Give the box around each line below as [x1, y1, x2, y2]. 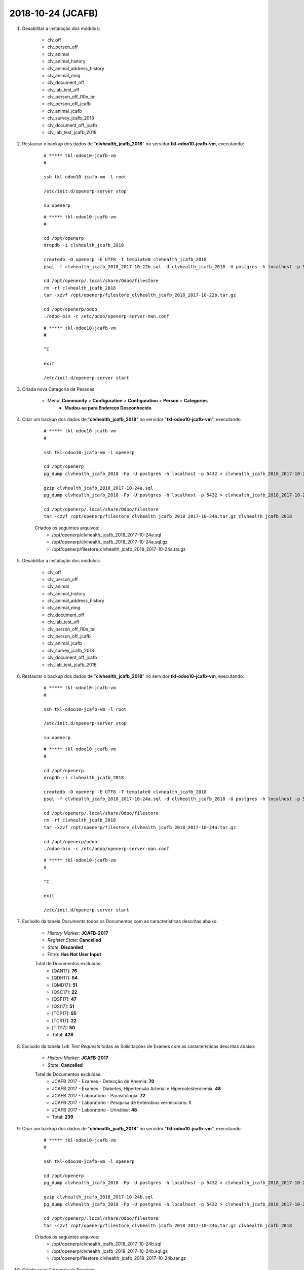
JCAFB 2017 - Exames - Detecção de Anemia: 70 [52, 1078, 155, 1085]
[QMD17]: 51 [52, 982, 78, 988]
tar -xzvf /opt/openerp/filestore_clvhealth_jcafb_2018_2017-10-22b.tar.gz [44, 292, 236, 298]
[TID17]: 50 [52, 1024, 75, 1031]
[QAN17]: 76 [52, 968, 78, 974]
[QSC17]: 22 [52, 989, 78, 995]
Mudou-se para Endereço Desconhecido [64, 404, 152, 411]
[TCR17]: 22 [52, 1018, 77, 1024]
